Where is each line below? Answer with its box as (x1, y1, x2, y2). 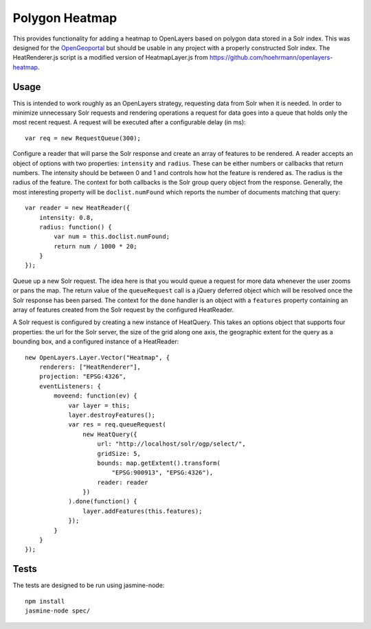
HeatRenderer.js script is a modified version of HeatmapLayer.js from (12, 54, 209, 62)
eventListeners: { (38, 382, 102, 390)
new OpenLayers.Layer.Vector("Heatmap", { (25, 354, 170, 361)
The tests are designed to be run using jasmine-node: (12, 581, 165, 590)
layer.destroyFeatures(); (68, 411, 156, 419)
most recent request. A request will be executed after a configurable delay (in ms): (12, 118, 247, 126)
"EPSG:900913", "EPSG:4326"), (111, 469, 214, 477)
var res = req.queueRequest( (68, 421, 166, 428)
